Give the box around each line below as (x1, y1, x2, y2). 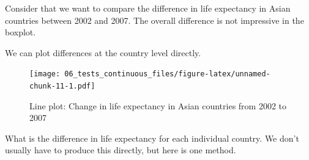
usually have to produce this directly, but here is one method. (5, 144, 236, 156)
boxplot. (5, 26, 36, 38)
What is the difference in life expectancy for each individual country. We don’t (5, 131, 299, 144)
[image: (29, 70, 61, 79)
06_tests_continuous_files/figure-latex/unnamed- (64, 70, 270, 79)
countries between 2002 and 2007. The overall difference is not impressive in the (5, 13, 304, 26)
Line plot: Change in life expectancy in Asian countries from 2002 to (29, 99, 287, 112)
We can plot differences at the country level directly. (5, 46, 201, 59)
